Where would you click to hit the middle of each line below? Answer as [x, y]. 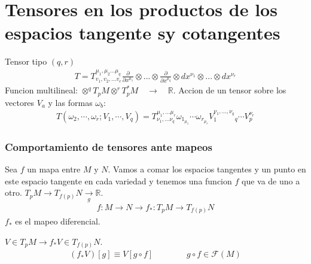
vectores [20, 102]
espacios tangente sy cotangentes [143, 33]
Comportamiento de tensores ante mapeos [109, 146]
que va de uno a [271, 180]
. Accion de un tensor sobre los [230, 90]
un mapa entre [54, 169]
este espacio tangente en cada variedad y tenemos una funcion [118, 180]
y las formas [70, 102]
